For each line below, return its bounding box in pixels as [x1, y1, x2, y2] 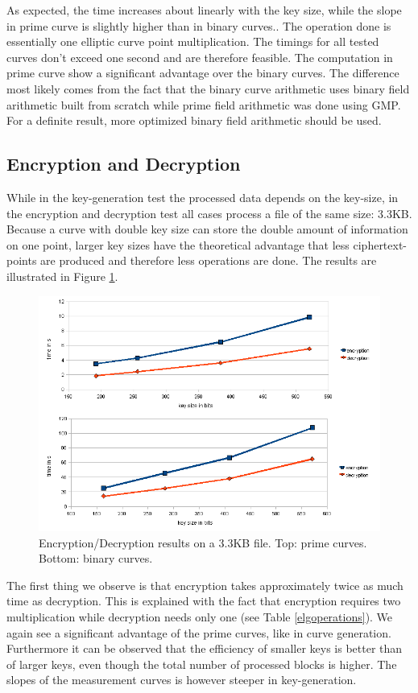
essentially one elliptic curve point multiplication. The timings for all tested [6, 33, 379, 50]
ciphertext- [353, 236, 408, 253]
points [6, 252, 37, 269]
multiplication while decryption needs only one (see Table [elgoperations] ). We [6, 608, 393, 625]
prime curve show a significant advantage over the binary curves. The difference [6, 64, 399, 81]
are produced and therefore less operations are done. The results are [40, 252, 377, 269]
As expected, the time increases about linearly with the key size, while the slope [6, 2, 402, 18]
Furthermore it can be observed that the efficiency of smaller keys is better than [6, 640, 403, 657]
